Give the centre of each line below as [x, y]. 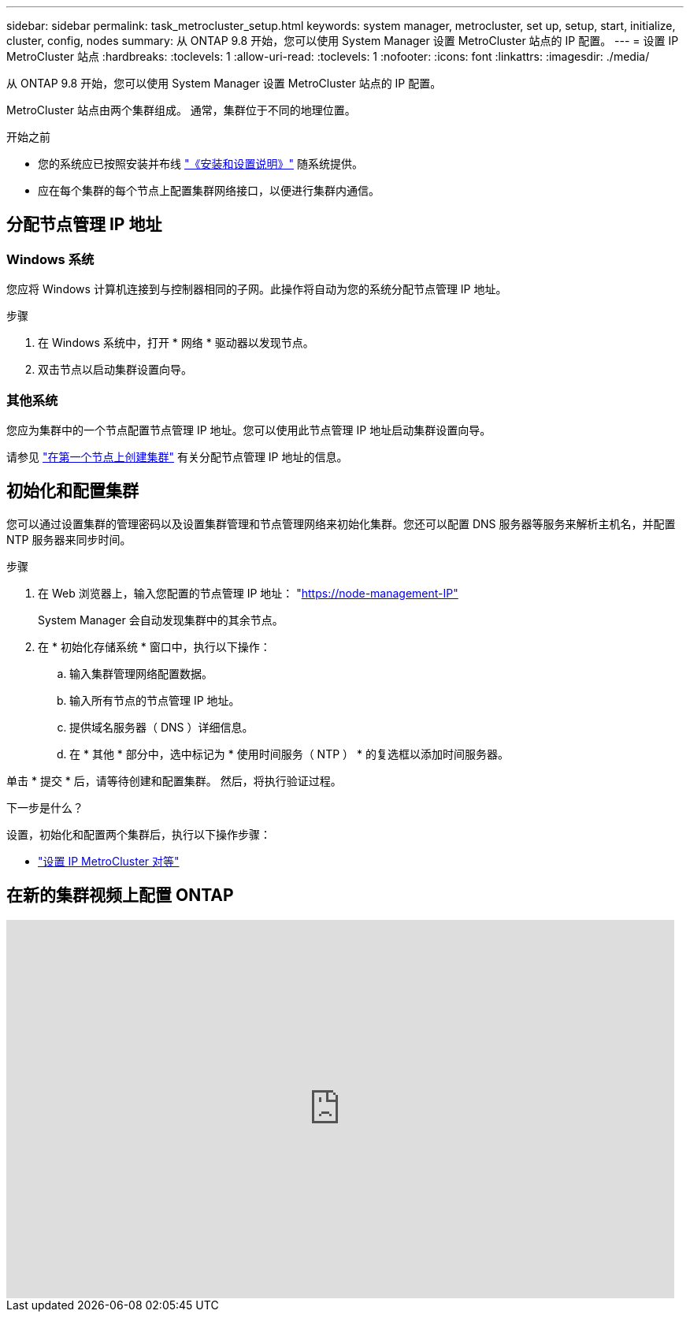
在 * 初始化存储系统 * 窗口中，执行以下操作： [154, 646]
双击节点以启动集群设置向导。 [115, 370]
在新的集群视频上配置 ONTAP [120, 895]
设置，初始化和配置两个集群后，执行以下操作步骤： [139, 834]
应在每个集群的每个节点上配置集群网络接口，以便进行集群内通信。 [209, 190]
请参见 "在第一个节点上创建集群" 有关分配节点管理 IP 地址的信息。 [177, 456]
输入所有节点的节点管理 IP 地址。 [155, 700]
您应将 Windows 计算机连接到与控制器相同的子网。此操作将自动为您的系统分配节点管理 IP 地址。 [257, 289]
